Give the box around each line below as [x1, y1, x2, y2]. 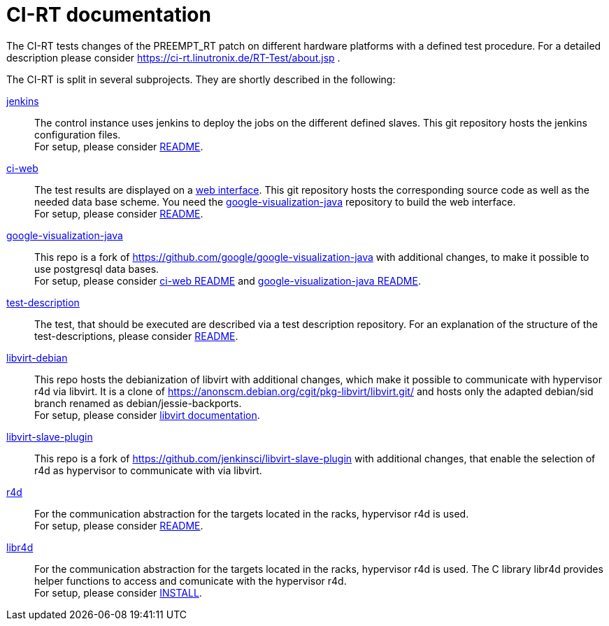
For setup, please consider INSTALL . [34, 586, 202, 599]
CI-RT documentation [6, 3, 211, 27]
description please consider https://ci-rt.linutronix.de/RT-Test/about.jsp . [6, 51, 341, 64]
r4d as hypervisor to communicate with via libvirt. [34, 464, 262, 476]
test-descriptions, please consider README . [34, 329, 238, 342]
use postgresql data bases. [34, 262, 159, 275]
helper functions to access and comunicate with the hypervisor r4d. [34, 574, 347, 587]
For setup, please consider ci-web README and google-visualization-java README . [34, 274, 421, 287]
